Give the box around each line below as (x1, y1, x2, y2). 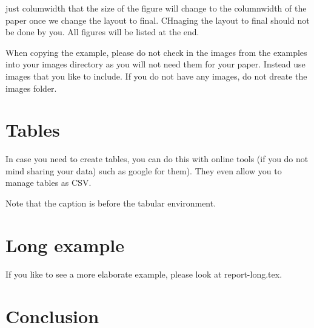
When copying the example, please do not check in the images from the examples (5, 46, 307, 58)
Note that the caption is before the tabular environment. (5, 197, 216, 210)
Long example (5, 232, 125, 257)
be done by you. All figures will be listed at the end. (5, 26, 199, 38)
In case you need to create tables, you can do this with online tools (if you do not (5, 152, 309, 165)
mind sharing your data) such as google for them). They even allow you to (5, 164, 282, 177)
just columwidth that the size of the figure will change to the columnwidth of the (5, 2, 307, 14)
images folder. (5, 81, 57, 94)
